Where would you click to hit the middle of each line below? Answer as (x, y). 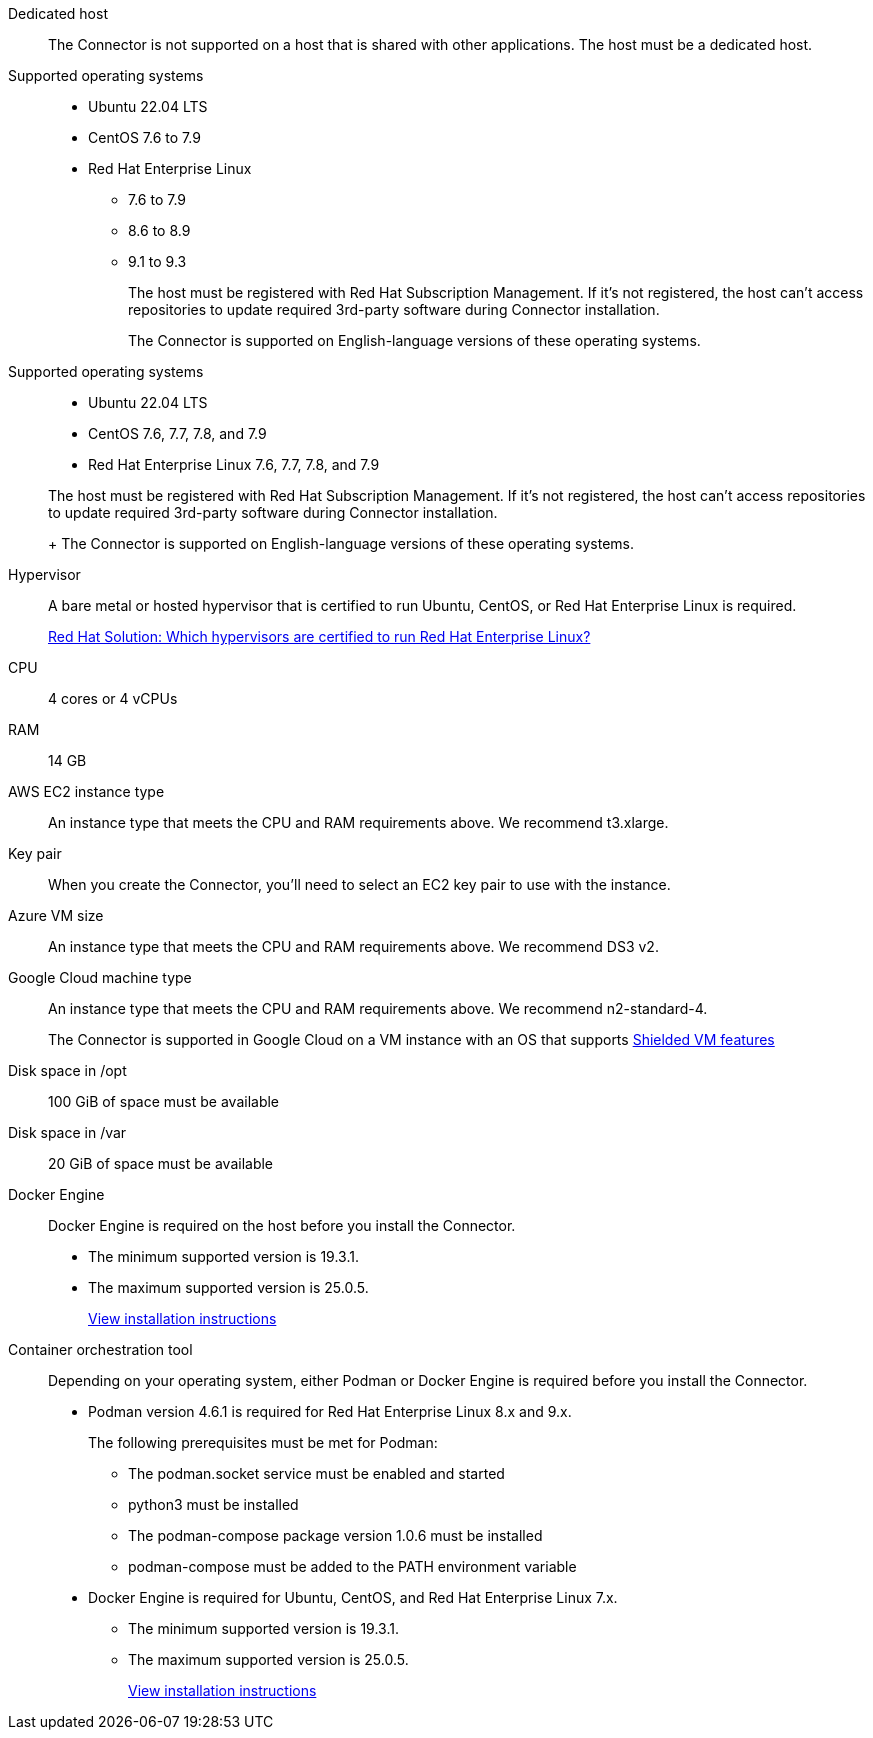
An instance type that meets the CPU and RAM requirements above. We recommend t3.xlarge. (358, 822)
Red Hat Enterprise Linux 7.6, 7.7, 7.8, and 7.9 (234, 464)
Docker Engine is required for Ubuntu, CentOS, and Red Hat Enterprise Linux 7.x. (353, 1597)
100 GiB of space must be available (164, 1101)
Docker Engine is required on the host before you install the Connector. (282, 1225)
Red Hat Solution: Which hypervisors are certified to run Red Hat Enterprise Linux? (319, 636)
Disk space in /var (67, 1132)
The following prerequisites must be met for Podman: (263, 1442)
